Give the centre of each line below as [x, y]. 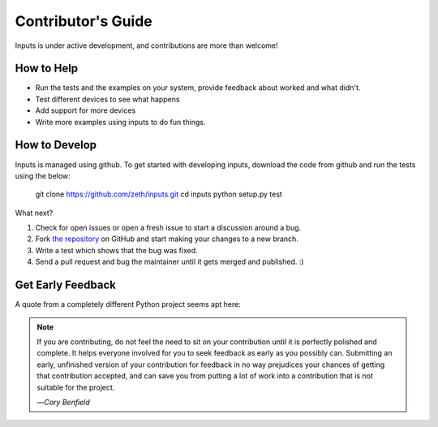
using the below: [43, 175]
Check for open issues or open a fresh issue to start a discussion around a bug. [168, 228]
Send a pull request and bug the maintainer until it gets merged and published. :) [170, 262]
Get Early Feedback [66, 285]
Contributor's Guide [84, 21]
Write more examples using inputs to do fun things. [120, 122]
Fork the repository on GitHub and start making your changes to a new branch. [167, 239]
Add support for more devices [86, 110]
